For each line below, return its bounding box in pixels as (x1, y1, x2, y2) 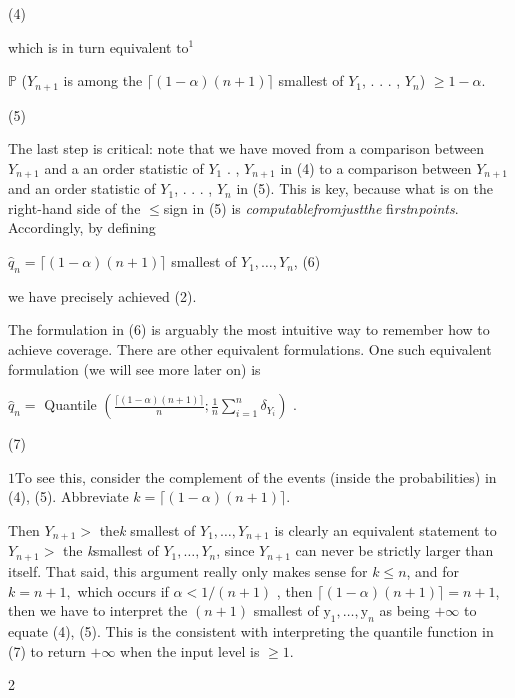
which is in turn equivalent (8, 36, 172, 57)
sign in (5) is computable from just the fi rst (163, 197, 411, 218)
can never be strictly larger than (295, 540, 494, 561)
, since (216, 540, 255, 561)
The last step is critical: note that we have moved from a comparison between (8, 138, 484, 159)
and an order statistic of (8, 178, 156, 199)
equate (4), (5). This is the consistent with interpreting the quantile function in (8, 620, 494, 641)
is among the (63, 70, 143, 91)
